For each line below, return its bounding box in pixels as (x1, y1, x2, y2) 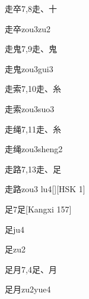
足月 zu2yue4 (5, 283, 51, 295)
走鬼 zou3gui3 (5, 62, 53, 75)
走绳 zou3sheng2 (5, 143, 63, 155)
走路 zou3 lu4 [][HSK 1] (5, 183, 85, 195)
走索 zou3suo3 (5, 102, 55, 115)
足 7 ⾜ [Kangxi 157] (5, 202, 72, 215)
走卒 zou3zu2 (5, 22, 50, 35)
